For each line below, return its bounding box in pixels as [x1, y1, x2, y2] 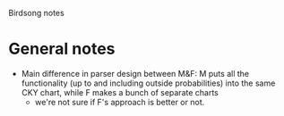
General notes [8, 39, 116, 59]
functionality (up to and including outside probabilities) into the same [21, 78, 276, 88]
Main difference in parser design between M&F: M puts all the [21, 68, 250, 79]
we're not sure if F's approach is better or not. [34, 96, 205, 107]
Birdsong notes [8, 8, 65, 18]
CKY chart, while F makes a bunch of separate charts [21, 87, 219, 97]
